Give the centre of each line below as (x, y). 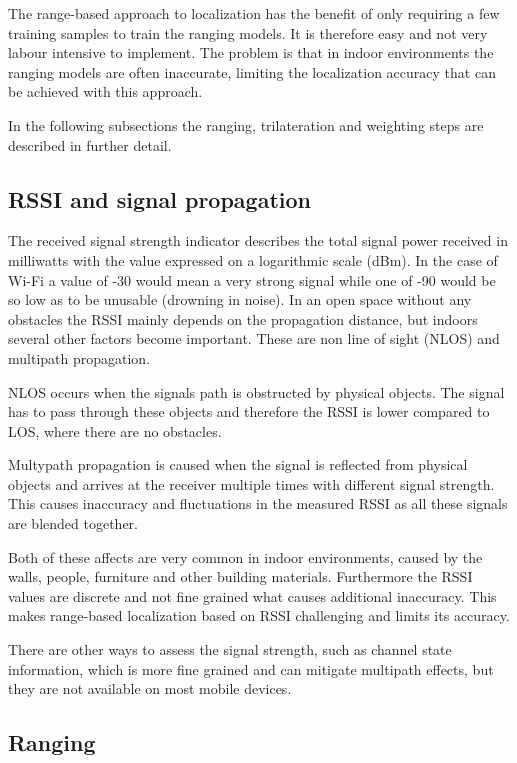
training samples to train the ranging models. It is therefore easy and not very (248, 32)
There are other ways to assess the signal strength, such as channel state (230, 649)
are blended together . (73, 523)
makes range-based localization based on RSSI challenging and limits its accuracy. (259, 615)
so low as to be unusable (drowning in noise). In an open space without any (240, 299)
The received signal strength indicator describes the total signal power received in (258, 240)
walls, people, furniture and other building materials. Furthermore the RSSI (240, 576)
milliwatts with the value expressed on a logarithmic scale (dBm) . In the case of (253, 259)
